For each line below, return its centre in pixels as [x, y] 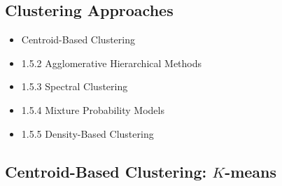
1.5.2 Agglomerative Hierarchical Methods [112, 63]
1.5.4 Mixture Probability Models [93, 109]
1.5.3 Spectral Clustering [75, 86]
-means [251, 171]
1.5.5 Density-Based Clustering [87, 133]
